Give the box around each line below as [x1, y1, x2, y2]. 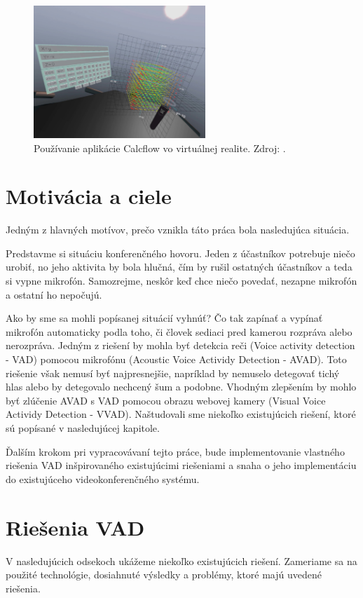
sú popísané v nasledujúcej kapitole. [6, 421, 160, 435]
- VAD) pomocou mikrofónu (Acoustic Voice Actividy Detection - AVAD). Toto [6, 352, 347, 367]
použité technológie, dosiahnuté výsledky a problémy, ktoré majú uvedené [6, 567, 322, 582]
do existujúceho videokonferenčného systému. [6, 471, 200, 486]
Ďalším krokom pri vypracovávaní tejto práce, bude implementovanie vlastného [6, 444, 345, 458]
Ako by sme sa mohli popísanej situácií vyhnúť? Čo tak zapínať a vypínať [6, 311, 323, 325]
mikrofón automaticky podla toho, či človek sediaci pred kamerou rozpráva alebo [6, 324, 352, 339]
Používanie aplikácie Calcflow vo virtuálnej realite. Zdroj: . [34, 140, 286, 155]
